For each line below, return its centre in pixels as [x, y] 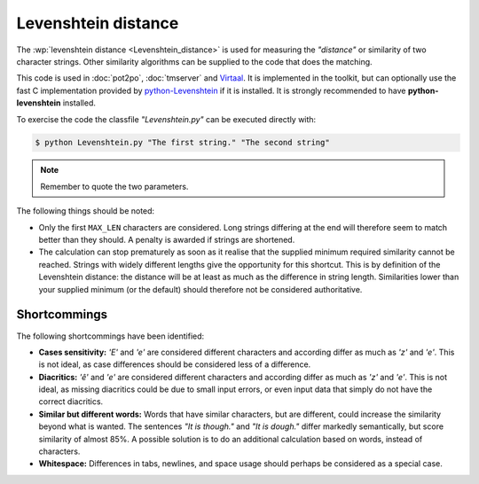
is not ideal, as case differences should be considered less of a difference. [175, 364]
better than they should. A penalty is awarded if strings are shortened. [167, 240]
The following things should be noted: [86, 211]
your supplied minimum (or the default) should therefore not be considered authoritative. [200, 289]
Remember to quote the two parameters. [114, 186]
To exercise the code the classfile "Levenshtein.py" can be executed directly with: [166, 119]
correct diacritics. [71, 402]
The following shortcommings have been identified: [110, 336]
